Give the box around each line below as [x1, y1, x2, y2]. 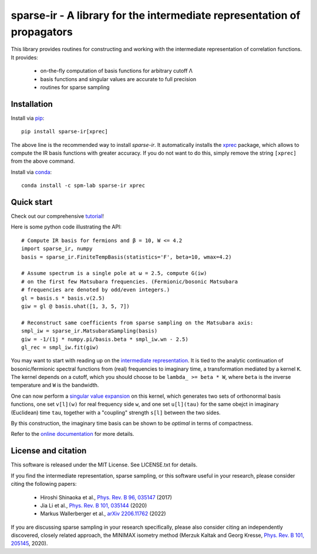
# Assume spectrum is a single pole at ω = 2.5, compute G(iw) [21, 270, 207, 277]
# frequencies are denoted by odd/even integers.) [21, 287, 170, 293]
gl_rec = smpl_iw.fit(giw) [21, 344, 99, 351]
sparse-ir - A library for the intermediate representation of [11, 9, 301, 22]
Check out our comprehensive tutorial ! [11, 213, 104, 220]
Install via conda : [11, 168, 52, 176]
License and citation [11, 446, 87, 456]
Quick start [11, 197, 53, 207]
